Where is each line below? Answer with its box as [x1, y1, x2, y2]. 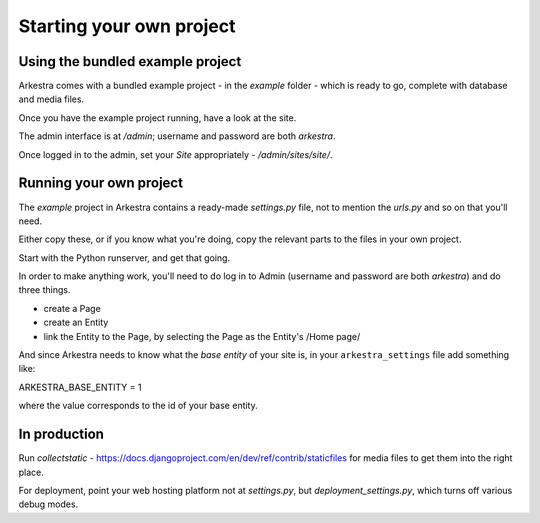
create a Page [43, 302, 102, 314]
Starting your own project [18, 15, 236, 37]
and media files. [18, 93, 85, 105]
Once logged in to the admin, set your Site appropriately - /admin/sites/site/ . [18, 148, 333, 160]
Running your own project [18, 175, 184, 192]
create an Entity [43, 316, 109, 329]
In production [18, 426, 105, 443]
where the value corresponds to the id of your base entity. [18, 400, 259, 412]
